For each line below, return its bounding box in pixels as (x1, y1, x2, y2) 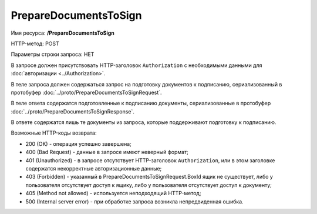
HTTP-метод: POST (11, 40, 60, 47)
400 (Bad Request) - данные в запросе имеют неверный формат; (25, 149, 189, 156)
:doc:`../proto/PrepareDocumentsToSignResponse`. (11, 108, 134, 115)
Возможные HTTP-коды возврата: (11, 129, 97, 136)
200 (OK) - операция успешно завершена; (25, 140, 131, 147)
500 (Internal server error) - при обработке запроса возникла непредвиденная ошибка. (25, 198, 244, 205)
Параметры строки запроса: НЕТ (11, 51, 95, 58)
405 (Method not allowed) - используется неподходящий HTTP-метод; (25, 190, 201, 197)
